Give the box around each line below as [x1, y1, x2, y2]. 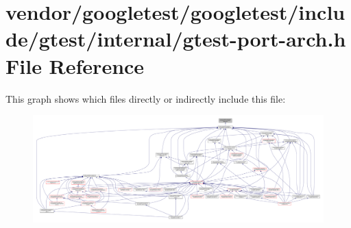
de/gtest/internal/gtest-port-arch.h [5, 25, 346, 53]
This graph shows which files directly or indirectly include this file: [5, 91, 286, 105]
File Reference [5, 51, 145, 79]
